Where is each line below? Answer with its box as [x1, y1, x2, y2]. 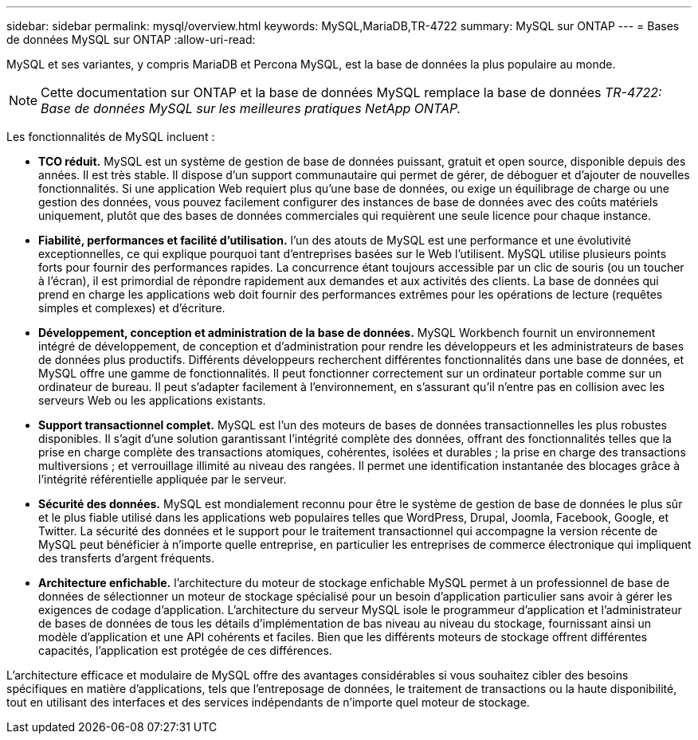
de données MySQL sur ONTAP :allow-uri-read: [6, 33, 256, 46]
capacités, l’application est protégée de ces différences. [38, 644, 332, 657]
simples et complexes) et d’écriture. [38, 301, 225, 315]
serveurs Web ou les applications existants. [38, 393, 266, 407]
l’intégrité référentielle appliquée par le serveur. [38, 472, 287, 486]
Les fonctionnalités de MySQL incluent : [6, 130, 215, 143]
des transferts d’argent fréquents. [38, 551, 215, 565]
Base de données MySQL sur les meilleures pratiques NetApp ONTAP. [41, 100, 461, 116]
